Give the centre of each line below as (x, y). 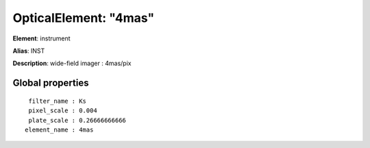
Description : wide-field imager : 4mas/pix (72, 63)
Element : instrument (42, 38)
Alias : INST (29, 51)
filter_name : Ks (58, 101)
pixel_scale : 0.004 (63, 111)
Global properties (51, 83)
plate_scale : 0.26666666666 (77, 120)
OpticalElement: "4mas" (84, 18)
